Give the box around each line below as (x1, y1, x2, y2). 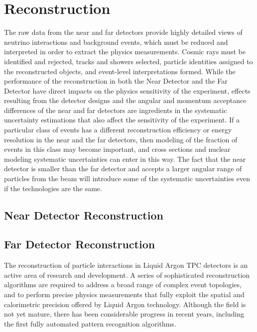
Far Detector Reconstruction (4, 236, 155, 252)
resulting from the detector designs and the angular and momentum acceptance (4, 95, 247, 106)
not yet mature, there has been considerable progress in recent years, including (4, 309, 245, 319)
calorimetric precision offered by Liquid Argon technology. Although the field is (4, 299, 246, 309)
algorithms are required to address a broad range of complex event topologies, (4, 279, 242, 290)
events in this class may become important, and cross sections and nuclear (4, 144, 231, 154)
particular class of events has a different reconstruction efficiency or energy (4, 124, 232, 135)
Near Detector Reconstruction (4, 207, 163, 222)
